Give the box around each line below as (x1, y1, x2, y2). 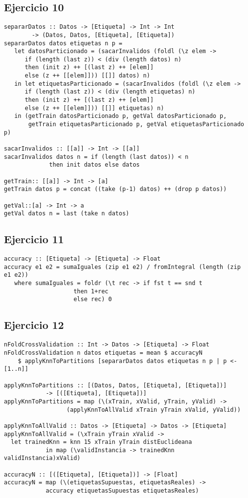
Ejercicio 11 (4, 231, 64, 247)
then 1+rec (73, 287, 108, 295)
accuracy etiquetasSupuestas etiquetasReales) (45, 487, 199, 495)
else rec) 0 (73, 296, 112, 303)
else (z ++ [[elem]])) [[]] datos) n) (24, 72, 150, 79)
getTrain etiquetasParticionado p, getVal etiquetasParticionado (28, 121, 244, 128)
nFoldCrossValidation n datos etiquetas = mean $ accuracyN (4, 349, 203, 356)
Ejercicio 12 (4, 317, 64, 332)
